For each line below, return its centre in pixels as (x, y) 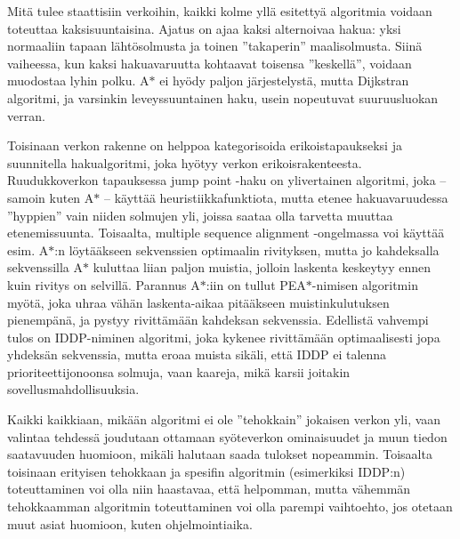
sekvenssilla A (45, 267)
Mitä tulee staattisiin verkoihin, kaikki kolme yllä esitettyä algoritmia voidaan (220, 11)
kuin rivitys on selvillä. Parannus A (104, 284)
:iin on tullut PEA (256, 284)
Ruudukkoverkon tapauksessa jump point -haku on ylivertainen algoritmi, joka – (227, 180)
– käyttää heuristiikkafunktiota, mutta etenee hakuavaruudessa (276, 197)
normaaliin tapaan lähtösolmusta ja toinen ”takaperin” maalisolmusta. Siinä (215, 46)
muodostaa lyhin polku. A (78, 80)
